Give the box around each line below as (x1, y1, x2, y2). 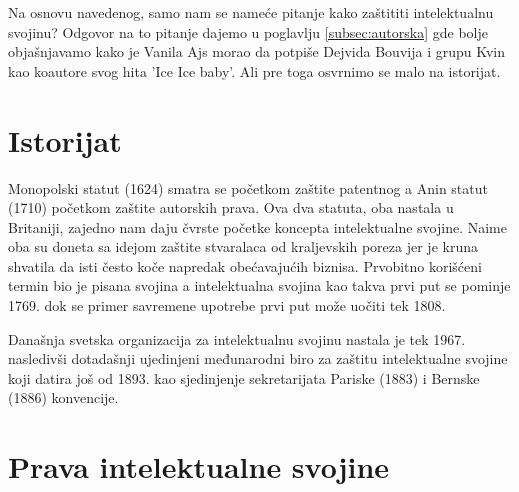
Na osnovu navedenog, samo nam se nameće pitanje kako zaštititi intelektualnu (8, 2, 494, 22)
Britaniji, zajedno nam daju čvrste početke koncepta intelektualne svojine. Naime (8, 216, 507, 237)
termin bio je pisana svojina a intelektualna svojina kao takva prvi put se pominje (8, 275, 511, 296)
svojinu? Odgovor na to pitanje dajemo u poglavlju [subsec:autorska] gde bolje (8, 21, 488, 42)
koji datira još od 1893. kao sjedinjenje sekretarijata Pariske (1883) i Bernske (8, 367, 480, 388)
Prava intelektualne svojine (8, 446, 390, 487)
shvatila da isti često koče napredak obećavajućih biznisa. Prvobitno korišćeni (8, 255, 482, 276)
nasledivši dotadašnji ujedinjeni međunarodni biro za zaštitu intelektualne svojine (8, 348, 508, 369)
